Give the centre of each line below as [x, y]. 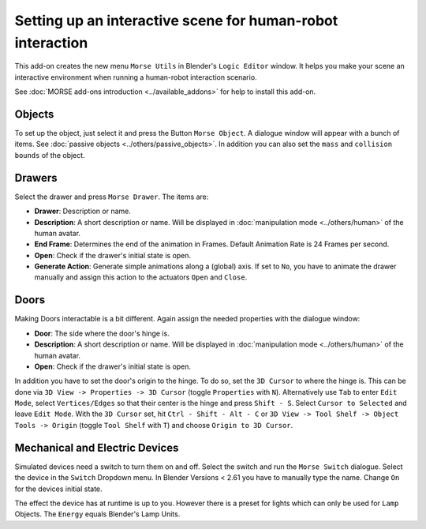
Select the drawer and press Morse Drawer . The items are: [112, 197]
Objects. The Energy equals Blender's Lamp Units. [97, 514]
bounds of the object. [50, 155]
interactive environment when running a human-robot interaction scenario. [136, 77]
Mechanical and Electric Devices [97, 447]
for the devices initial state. [58, 489]
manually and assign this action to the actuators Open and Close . [141, 277]
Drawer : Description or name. [83, 211]
